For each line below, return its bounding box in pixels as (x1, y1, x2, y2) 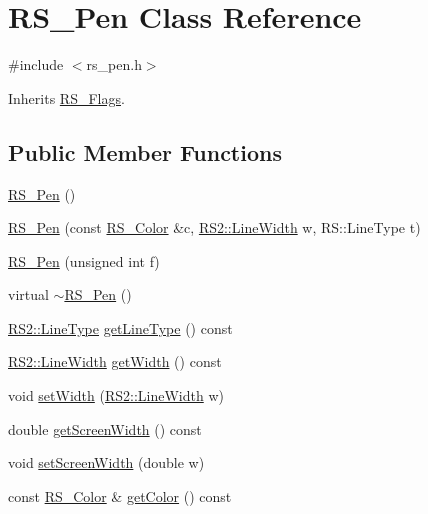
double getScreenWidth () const (8, 418, 202, 439)
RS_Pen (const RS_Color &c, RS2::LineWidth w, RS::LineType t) (8, 217, 421, 238)
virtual (8, 284, 49, 305)
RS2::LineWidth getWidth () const (8, 351, 222, 372)
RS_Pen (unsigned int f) (8, 250, 160, 271)
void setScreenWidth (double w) (8, 452, 205, 473)
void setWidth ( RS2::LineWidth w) (8, 385, 224, 406)
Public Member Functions (8, 136, 282, 167)
